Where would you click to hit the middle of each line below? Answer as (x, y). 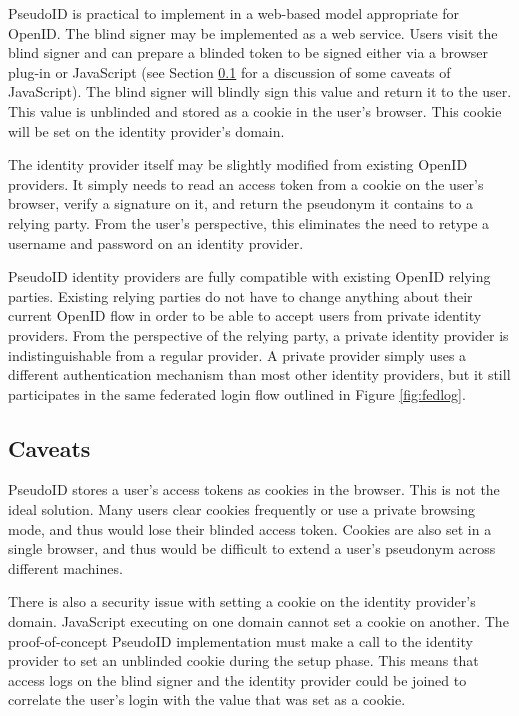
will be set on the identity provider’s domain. (146, 130)
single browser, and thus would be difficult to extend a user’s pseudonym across (252, 548)
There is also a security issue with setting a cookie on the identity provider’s (242, 601)
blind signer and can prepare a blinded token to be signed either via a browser (248, 52)
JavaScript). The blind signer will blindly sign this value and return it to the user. (260, 91)
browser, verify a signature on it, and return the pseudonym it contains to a (240, 203)
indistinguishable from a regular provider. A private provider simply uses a (237, 354)
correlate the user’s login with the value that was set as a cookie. (207, 699)
